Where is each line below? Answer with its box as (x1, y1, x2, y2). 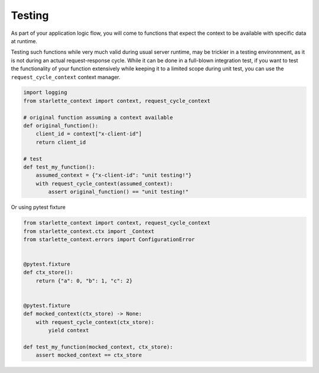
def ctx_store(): (23, 269, 74, 276)
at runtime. (11, 37, 38, 44)
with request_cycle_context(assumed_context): (35, 180, 174, 187)
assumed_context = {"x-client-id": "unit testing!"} (35, 172, 192, 179)
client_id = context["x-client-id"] (35, 131, 142, 137)
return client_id (35, 139, 86, 145)
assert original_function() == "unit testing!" (48, 189, 189, 195)
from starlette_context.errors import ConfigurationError (23, 236, 195, 242)
